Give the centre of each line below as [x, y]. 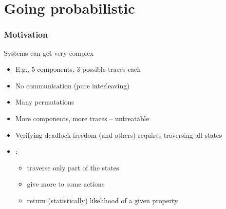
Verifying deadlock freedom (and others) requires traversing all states [119, 135]
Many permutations [45, 102]
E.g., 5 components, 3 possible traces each [78, 69]
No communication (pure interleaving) [72, 85]
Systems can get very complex [49, 52]
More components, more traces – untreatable [82, 118]
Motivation [26, 34]
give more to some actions [66, 184]
